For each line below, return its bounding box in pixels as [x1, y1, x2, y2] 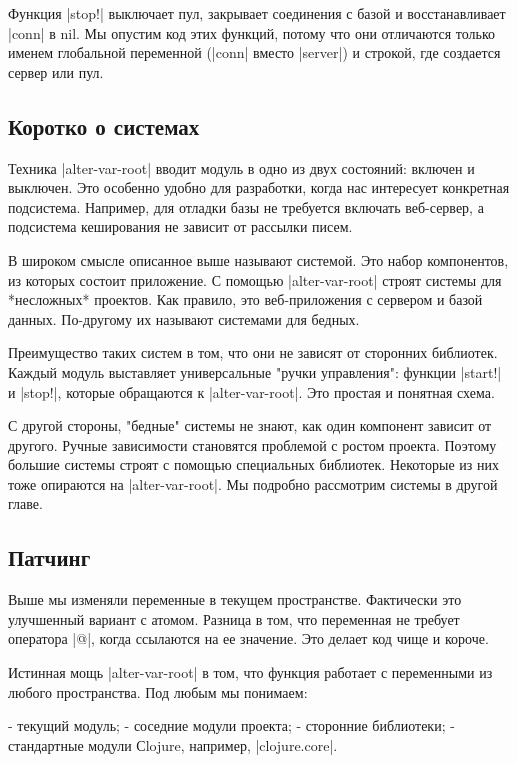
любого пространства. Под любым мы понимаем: [8, 681, 308, 702]
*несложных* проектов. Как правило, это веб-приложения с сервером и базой [8, 289, 483, 310]
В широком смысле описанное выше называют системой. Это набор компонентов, [8, 249, 509, 270]
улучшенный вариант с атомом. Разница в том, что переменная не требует [8, 608, 460, 629]
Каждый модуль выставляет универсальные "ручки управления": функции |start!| [8, 361, 502, 382]
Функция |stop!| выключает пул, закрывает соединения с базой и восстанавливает [8, 3, 506, 23]
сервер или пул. [8, 61, 104, 82]
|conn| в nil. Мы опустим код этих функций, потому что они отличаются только [8, 22, 495, 43]
